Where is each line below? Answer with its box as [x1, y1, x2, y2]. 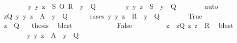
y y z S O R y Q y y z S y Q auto [27, 1, 218, 11]
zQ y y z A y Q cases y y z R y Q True [3, 10, 203, 21]
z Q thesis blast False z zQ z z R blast [3, 20, 234, 30]
